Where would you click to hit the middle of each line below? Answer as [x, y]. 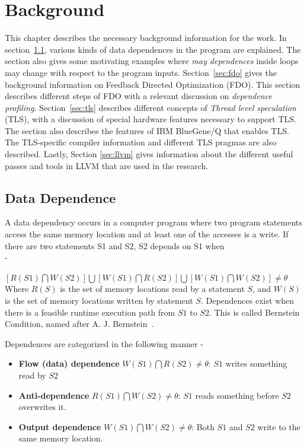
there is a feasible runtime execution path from [90, 312]
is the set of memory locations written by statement [99, 301]
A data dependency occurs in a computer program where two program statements [153, 222]
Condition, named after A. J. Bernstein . [79, 324]
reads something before [237, 395]
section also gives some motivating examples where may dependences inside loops [152, 61]
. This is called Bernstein [254, 312]
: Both [203, 426]
